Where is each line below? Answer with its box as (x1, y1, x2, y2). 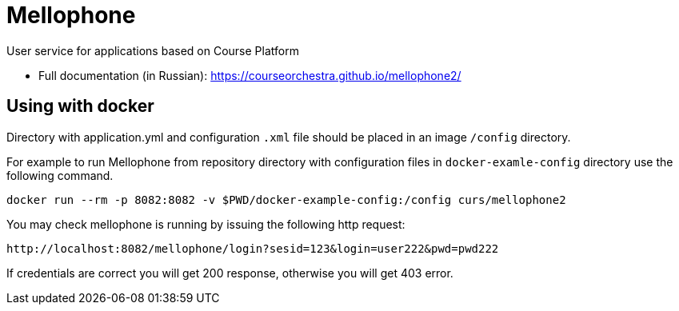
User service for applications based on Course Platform (6, 43, 299, 58)
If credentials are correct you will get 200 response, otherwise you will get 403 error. (6, 265, 453, 280)
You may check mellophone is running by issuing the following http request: (6, 217, 405, 231)
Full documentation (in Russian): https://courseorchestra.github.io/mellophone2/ (38, 68, 461, 82)
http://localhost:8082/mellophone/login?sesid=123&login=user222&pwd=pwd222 (6, 241, 499, 255)
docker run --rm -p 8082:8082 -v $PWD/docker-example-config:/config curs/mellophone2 (6, 193, 566, 206)
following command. (6, 168, 114, 182)
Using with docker (6, 96, 154, 117)
